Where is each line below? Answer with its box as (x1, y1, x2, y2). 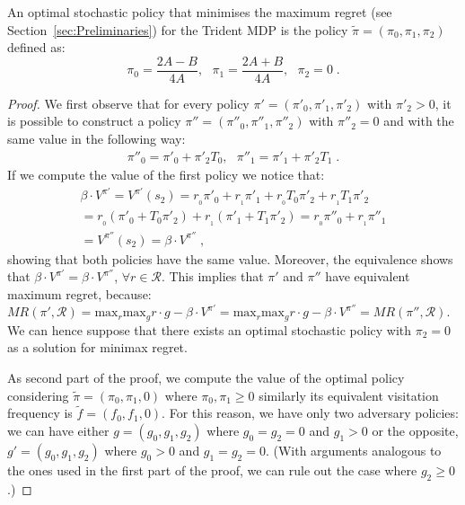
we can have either (7, 421, 110, 439)
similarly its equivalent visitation (259, 385, 439, 404)
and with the (383, 111, 454, 130)
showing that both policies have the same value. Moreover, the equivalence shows (7, 249, 453, 268)
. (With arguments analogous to (265, 440, 442, 459)
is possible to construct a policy (7, 111, 181, 130)
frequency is (7, 403, 73, 422)
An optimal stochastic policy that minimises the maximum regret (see (7, 3, 392, 21)
